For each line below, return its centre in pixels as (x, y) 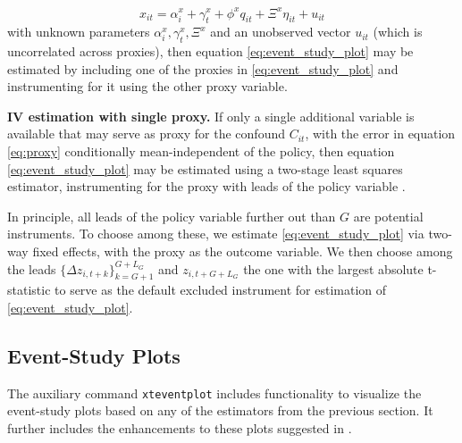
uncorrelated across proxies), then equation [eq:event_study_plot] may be (210, 51)
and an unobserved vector (281, 32)
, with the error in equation (380, 134)
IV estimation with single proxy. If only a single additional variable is (211, 116)
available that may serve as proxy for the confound (146, 134)
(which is (398, 32)
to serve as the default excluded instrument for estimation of (221, 290)
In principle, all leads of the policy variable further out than (172, 216)
